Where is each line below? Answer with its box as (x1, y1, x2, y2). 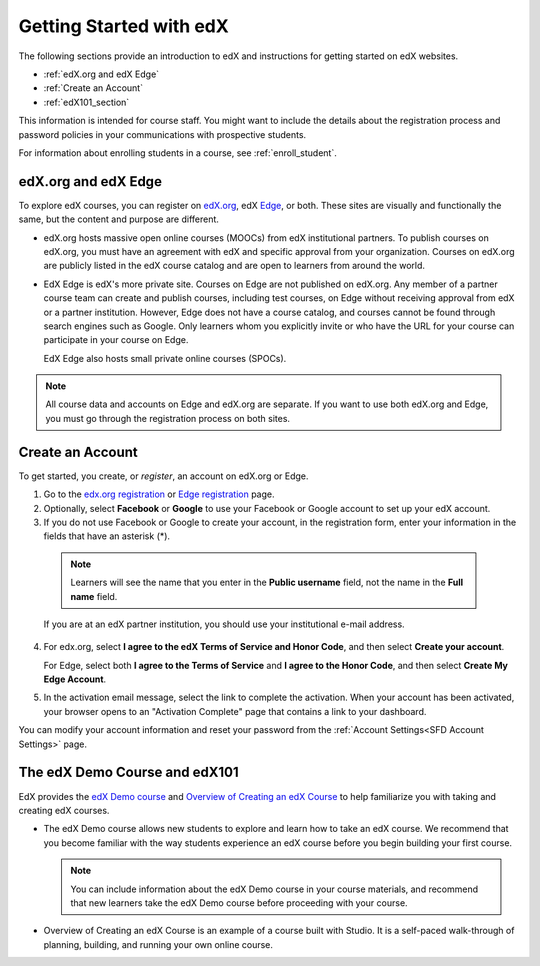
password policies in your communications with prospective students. (18, 128, 307, 140)
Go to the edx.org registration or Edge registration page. (43, 488, 275, 500)
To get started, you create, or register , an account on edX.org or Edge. (18, 470, 309, 482)
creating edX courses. (18, 804, 110, 816)
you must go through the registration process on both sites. (45, 412, 290, 424)
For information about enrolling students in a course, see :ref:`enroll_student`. (18, 146, 337, 159)
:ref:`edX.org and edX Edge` (43, 68, 160, 80)
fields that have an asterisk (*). (43, 530, 170, 542)
